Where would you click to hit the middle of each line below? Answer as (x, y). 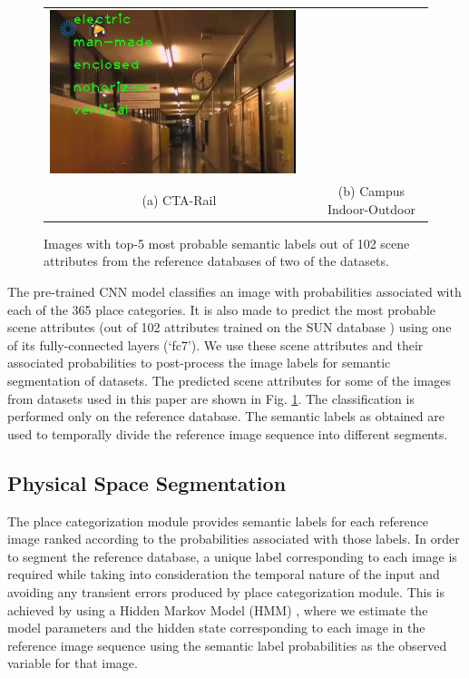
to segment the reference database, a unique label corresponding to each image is (232, 556)
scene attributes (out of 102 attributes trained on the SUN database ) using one (230, 327)
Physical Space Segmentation (147, 482)
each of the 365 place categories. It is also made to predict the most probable (222, 309)
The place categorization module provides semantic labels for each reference (218, 521)
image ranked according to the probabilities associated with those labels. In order (234, 539)
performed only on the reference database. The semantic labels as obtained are (226, 416)
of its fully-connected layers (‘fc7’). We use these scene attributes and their (215, 344)
